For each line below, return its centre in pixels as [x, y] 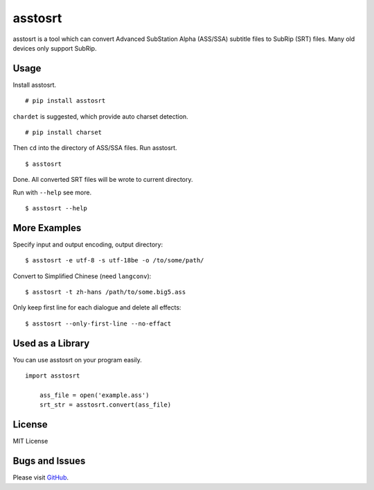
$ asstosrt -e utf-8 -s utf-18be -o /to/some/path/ [115, 261]
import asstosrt [53, 376]
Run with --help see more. [52, 192]
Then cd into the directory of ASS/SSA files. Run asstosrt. [95, 148]
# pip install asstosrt [65, 101]
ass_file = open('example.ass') [94, 395]
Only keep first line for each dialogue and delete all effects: [97, 307]
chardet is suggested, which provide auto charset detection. [100, 116]
